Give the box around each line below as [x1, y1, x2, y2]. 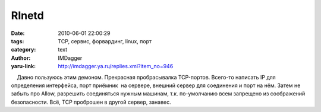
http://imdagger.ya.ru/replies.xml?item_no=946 [58, 63, 174, 70]
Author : [11, 54, 31, 62]
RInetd [11, 9, 44, 22]
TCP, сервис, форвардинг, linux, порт [58, 37, 152, 44]
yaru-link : [11, 63, 36, 70]
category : [11, 46, 36, 53]
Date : [11, 30, 25, 37]
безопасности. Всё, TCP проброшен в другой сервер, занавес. [11, 98, 172, 105]
